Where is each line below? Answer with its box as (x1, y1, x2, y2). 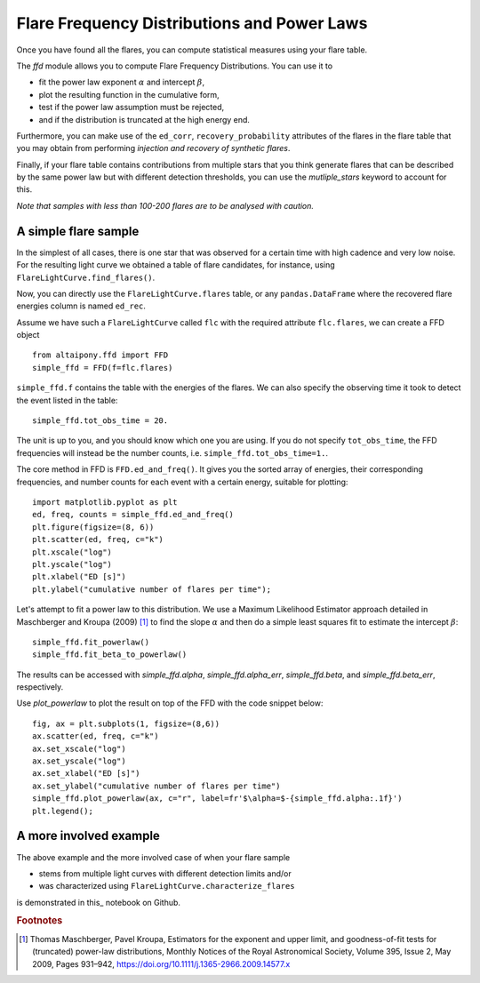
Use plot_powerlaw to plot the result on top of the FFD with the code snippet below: (16, 698, 324, 708)
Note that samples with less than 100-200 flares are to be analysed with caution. (16, 200, 315, 211)
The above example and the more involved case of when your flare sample (16, 851, 291, 862)
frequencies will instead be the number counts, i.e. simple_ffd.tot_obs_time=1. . (16, 447, 329, 458)
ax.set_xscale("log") (32, 743, 126, 754)
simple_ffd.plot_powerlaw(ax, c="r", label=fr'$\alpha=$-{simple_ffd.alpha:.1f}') (32, 794, 403, 803)
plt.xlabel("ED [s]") (32, 571, 126, 582)
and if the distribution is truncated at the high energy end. (38, 114, 251, 124)
